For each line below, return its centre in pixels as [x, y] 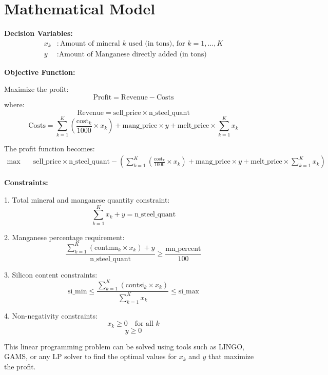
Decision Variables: [38, 33]
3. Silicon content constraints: [51, 274]
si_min [78, 291]
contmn [107, 248]
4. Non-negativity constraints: [51, 315]
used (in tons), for [157, 43]
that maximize [231, 356]
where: [14, 104]
